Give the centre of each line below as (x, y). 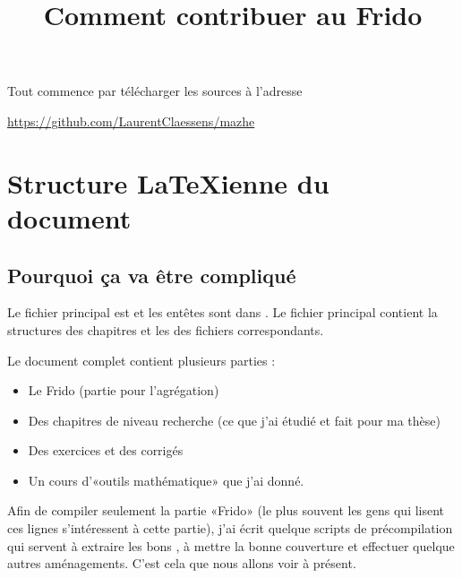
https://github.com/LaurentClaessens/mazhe (131, 121)
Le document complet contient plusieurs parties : (141, 360)
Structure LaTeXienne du (168, 182)
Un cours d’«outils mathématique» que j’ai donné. (166, 480)
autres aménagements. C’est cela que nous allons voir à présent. (182, 563)
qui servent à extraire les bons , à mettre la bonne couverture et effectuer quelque (231, 545)
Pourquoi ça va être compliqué (152, 275)
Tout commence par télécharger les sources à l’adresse (155, 91)
